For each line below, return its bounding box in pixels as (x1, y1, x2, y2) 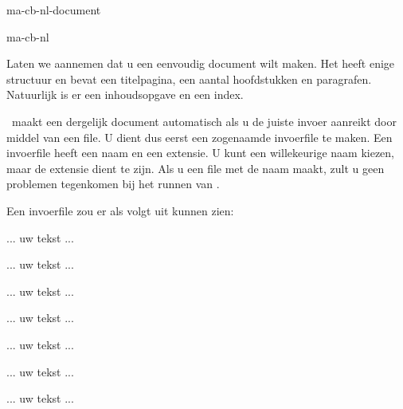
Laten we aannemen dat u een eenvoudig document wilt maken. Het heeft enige (6, 55, 395, 72)
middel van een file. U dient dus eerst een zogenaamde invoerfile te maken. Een (6, 128, 393, 145)
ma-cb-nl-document (6, 2, 101, 18)
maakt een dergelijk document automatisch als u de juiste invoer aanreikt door (11, 112, 397, 129)
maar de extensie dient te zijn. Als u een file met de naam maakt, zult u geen (6, 159, 385, 176)
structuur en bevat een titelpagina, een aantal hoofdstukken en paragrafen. (6, 70, 372, 87)
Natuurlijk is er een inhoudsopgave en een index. (6, 86, 244, 103)
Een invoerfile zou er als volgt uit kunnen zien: (6, 202, 234, 218)
